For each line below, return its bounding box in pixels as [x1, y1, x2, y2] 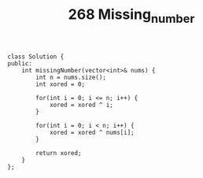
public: [7, 59, 33, 68]
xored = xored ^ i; [49, 101, 113, 109]
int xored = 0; [35, 80, 86, 88]
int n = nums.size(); [35, 73, 107, 81]
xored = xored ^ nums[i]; [49, 128, 135, 136]
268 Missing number [68, 6, 195, 26]
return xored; [35, 149, 82, 157]
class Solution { [7, 53, 65, 61]
